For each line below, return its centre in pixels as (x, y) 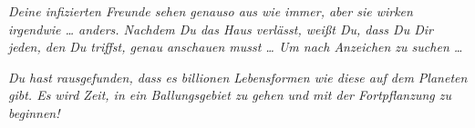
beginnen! (34, 112)
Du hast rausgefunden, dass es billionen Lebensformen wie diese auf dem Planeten (238, 77)
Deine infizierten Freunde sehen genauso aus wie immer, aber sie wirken (211, 11)
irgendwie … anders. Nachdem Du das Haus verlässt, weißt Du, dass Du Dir (221, 29)
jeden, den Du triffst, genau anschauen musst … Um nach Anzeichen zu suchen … (236, 47)
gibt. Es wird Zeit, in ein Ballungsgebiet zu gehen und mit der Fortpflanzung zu (230, 95)
